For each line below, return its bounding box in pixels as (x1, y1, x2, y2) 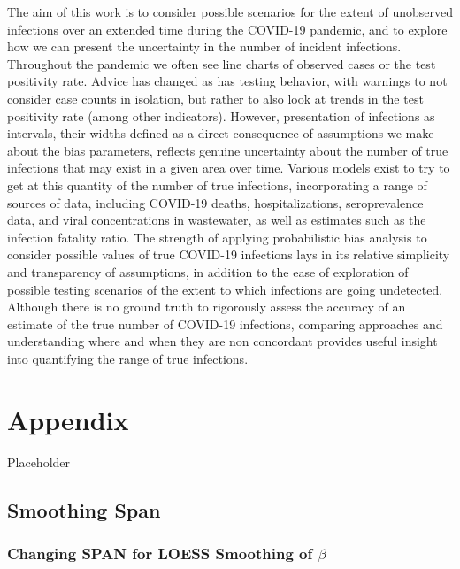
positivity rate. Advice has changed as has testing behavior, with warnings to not (7, 72, 448, 90)
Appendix (7, 401, 129, 437)
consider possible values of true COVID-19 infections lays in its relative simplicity (7, 245, 450, 264)
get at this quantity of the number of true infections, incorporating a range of (7, 175, 427, 194)
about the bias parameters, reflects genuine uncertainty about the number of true (7, 141, 448, 159)
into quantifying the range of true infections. (7, 349, 249, 367)
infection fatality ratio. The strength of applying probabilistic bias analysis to (7, 227, 427, 246)
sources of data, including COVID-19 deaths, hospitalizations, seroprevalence (7, 193, 424, 211)
